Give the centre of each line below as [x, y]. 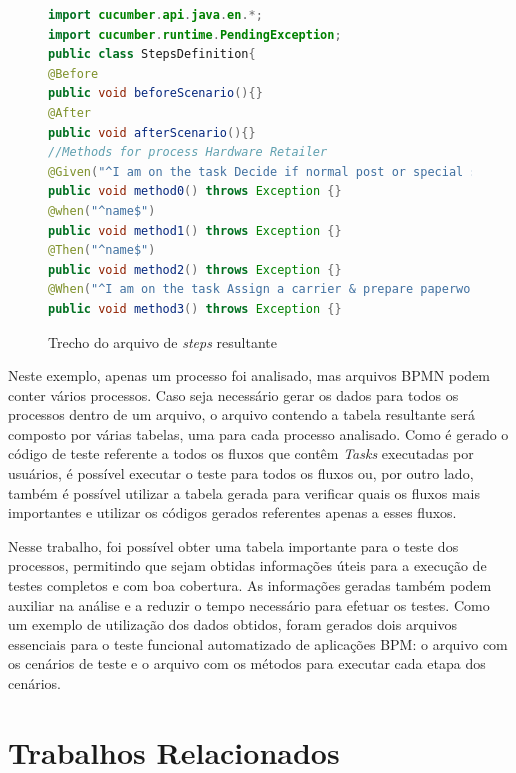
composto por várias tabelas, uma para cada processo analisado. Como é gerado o [258, 433]
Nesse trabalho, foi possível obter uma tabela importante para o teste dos [233, 545]
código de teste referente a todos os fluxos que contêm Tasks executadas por [241, 453]
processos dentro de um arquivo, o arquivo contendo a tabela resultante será [241, 414]
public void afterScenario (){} [152, 132]
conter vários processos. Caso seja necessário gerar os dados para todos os [233, 394]
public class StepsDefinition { [152, 54]
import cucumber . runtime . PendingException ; [195, 34]
